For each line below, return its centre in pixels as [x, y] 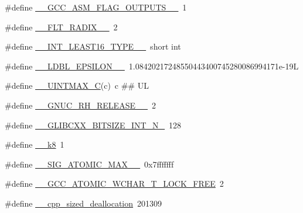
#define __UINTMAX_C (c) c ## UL [77, 85]
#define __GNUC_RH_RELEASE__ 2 [80, 105]
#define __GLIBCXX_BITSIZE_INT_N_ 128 [93, 125]
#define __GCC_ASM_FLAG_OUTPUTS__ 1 [96, 7]
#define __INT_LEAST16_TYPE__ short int [93, 46]
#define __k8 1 [35, 144]
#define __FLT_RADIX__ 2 [61, 27]
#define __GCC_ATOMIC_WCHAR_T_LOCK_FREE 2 [114, 184]
